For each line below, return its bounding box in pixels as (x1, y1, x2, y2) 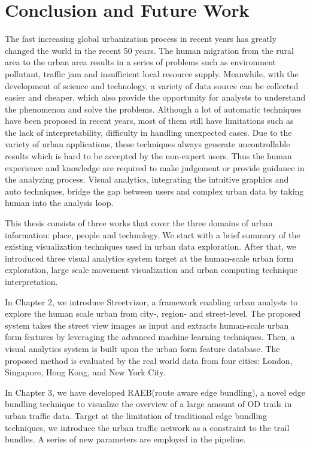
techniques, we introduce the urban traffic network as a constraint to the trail (5, 421, 290, 433)
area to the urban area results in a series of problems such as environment (5, 56, 276, 68)
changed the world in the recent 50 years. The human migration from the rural (5, 44, 294, 56)
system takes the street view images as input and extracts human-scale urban (5, 318, 289, 331)
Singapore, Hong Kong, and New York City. (5, 366, 166, 378)
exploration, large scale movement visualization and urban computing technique (5, 263, 297, 276)
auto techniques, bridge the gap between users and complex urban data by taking (5, 184, 304, 197)
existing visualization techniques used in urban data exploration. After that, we (5, 240, 296, 253)
